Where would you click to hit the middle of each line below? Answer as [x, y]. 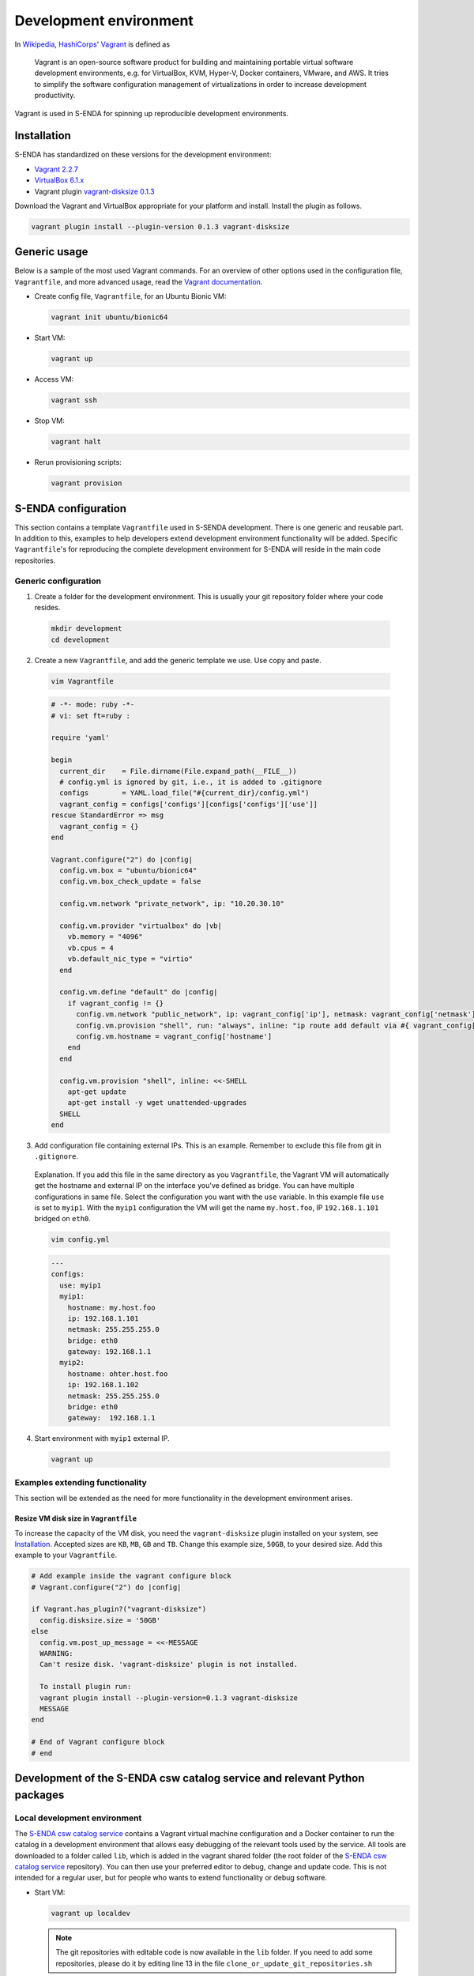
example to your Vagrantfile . [66, 1555]
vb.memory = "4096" [105, 937]
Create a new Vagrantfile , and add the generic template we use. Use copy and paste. [178, 660]
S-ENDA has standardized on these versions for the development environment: [143, 155]
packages [39, 1795]
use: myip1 [81, 1285]
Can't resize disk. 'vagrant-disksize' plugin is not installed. [169, 1665]
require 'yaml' [80, 738]
